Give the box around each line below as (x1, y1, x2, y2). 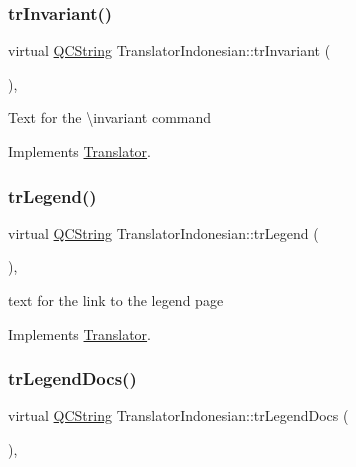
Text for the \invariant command (8, 107, 212, 128)
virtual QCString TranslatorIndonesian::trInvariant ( (8, 40, 331, 61)
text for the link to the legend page (8, 290, 224, 310)
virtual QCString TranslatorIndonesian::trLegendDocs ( (8, 405, 349, 426)
